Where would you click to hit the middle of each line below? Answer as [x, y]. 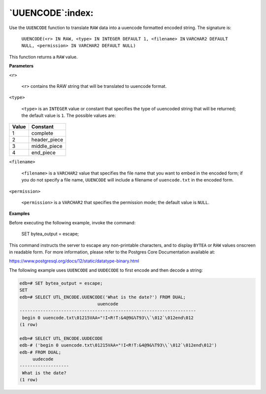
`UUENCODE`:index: [51, 13]
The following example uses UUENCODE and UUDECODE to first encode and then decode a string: [106, 270]
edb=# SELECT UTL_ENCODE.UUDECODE [61, 338]
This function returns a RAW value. [44, 57]
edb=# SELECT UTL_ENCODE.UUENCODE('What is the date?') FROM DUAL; [103, 297]
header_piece [47, 140]
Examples [19, 214]
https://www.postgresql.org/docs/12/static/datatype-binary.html [74, 261]
